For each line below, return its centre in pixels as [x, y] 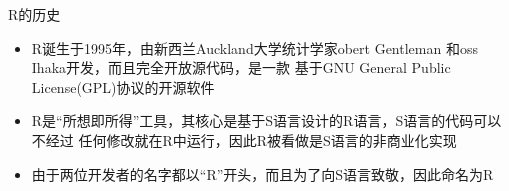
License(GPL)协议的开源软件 [123, 86]
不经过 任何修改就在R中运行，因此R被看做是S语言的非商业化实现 [244, 139]
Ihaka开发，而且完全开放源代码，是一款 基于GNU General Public [241, 67]
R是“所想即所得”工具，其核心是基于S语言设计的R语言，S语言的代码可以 [266, 120]
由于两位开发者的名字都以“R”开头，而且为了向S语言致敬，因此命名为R [262, 173]
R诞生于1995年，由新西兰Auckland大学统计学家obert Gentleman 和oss [254, 47]
